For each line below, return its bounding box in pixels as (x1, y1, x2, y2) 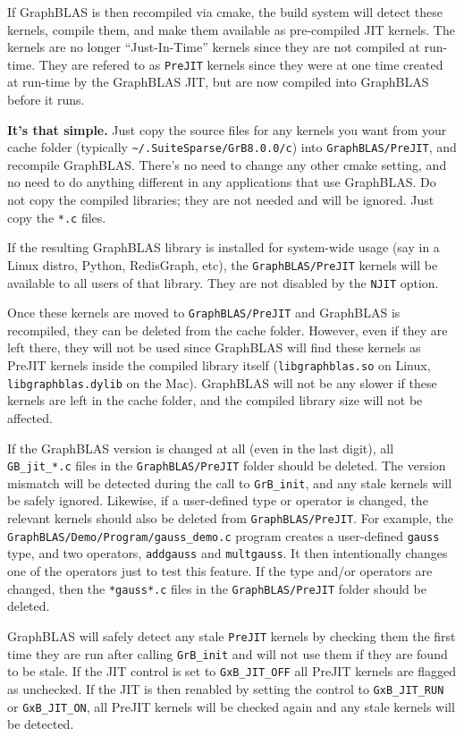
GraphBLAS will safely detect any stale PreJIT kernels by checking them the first (7, 626, 456, 645)
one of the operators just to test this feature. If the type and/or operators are (7, 562, 433, 580)
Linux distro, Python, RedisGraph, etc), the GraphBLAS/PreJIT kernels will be (7, 255, 438, 274)
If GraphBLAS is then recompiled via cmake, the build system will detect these (7, 3, 443, 21)
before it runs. (7, 90, 85, 109)
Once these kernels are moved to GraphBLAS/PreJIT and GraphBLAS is (7, 303, 401, 322)
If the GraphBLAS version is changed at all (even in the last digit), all (7, 438, 394, 457)
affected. (7, 408, 53, 427)
